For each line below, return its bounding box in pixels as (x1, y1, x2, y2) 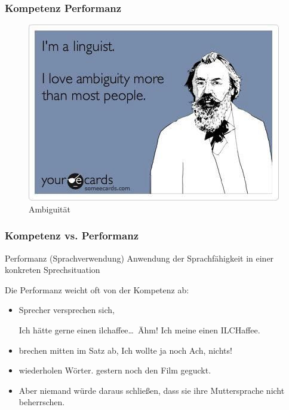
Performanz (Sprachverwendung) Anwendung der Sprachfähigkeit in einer (5, 251, 274, 264)
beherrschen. (19, 396, 65, 408)
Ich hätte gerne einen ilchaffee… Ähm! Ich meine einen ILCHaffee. (19, 324, 260, 336)
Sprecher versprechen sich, (19, 303, 115, 316)
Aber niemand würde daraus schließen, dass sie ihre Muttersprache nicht (19, 384, 285, 396)
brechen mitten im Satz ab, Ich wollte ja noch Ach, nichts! (19, 344, 232, 356)
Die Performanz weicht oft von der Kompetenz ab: (5, 283, 189, 296)
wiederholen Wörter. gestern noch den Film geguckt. (19, 364, 211, 376)
